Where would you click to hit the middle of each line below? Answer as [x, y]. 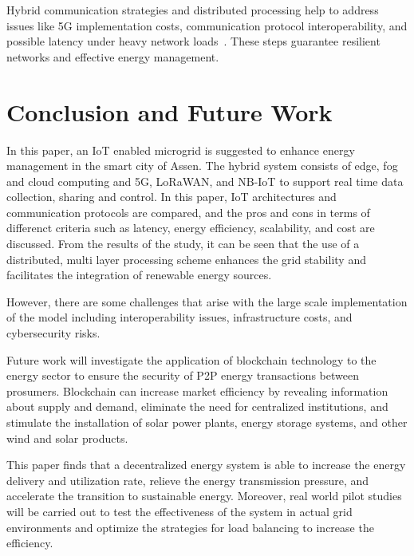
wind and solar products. [67, 438]
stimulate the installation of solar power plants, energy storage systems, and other [207, 422]
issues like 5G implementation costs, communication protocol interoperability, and [207, 25]
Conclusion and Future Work [170, 111]
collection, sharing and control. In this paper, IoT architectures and [172, 197]
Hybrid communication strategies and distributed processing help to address [193, 10]
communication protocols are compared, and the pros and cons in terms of [188, 212]
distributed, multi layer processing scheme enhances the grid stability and [186, 259]
